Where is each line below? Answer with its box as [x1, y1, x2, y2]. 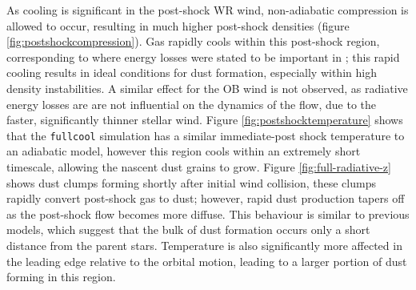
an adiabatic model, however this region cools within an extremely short [6, 143, 361, 159]
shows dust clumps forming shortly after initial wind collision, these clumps [6, 174, 376, 191]
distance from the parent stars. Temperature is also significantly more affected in [6, 236, 402, 253]
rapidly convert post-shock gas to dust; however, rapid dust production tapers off [6, 190, 405, 207]
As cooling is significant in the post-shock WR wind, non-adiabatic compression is [6, 2, 409, 18]
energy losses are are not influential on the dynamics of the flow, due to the [6, 95, 377, 112]
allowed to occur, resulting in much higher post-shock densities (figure [6, 17, 350, 34]
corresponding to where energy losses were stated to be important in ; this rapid [6, 48, 400, 65]
